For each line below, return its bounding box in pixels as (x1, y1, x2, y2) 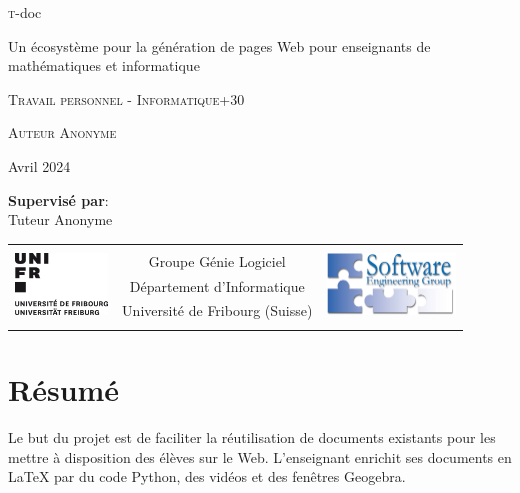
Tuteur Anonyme (8, 209, 113, 230)
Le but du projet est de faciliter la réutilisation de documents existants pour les (8, 426, 496, 447)
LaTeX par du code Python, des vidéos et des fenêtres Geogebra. (8, 466, 406, 487)
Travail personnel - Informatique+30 (8, 88, 245, 109)
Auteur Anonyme (8, 122, 117, 143)
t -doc (8, 2, 42, 22)
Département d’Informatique (129, 275, 305, 296)
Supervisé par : (8, 189, 109, 210)
